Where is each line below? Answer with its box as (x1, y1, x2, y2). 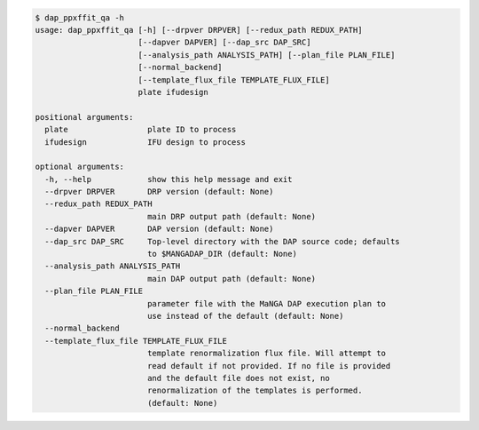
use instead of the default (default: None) (146, 311, 344, 321)
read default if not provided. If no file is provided (146, 361, 391, 370)
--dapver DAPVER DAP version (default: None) (44, 224, 274, 235)
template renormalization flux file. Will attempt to (146, 348, 386, 359)
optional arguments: (35, 162, 124, 172)
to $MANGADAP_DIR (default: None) (146, 249, 297, 259)
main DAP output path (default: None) (146, 274, 317, 283)
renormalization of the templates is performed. (146, 386, 363, 395)
